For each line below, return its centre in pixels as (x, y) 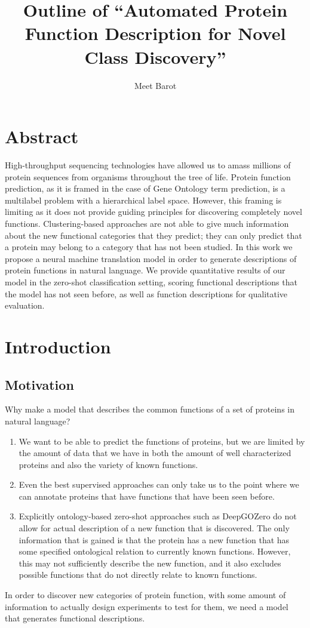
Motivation (39, 384)
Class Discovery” (155, 56)
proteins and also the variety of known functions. (108, 464)
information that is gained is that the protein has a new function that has (154, 539)
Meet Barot (155, 85)
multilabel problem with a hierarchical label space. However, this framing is (143, 200)
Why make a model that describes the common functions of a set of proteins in (150, 409)
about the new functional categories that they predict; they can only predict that (154, 235)
